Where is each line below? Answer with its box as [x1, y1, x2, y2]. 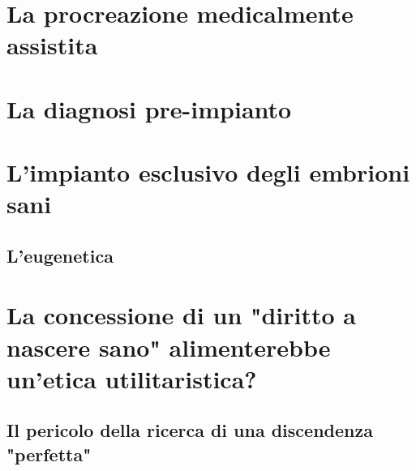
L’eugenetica [6, 242, 114, 268]
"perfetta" [6, 441, 92, 466]
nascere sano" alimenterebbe [6, 330, 331, 363]
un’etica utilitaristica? [6, 362, 257, 395]
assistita [6, 28, 98, 62]
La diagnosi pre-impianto [6, 92, 292, 125]
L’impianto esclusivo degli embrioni [6, 156, 410, 189]
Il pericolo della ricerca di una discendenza [6, 417, 373, 443]
